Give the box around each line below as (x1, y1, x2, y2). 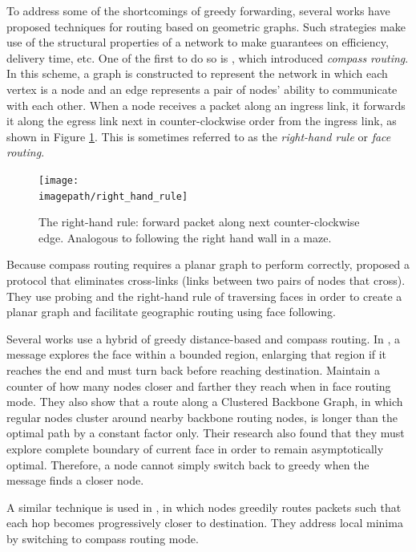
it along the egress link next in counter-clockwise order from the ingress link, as (6, 112, 397, 129)
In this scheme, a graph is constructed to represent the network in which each (6, 65, 388, 82)
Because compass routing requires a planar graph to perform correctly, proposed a (6, 256, 410, 273)
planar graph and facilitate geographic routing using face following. (6, 303, 336, 320)
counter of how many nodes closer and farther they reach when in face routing (6, 377, 391, 394)
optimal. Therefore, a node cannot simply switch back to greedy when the (6, 456, 370, 473)
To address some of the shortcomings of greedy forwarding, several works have (6, 2, 390, 18)
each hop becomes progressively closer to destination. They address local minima (6, 514, 403, 531)
